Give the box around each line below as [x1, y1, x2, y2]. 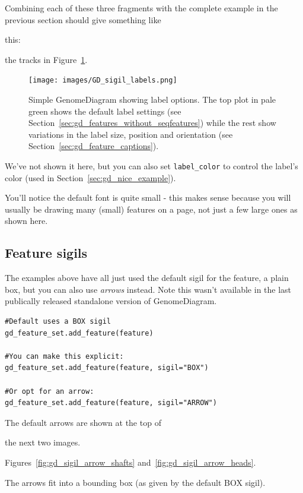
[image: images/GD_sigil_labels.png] [28, 76, 177, 85]
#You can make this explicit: [5, 352, 124, 361]
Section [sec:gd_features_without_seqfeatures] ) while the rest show [28, 116, 276, 129]
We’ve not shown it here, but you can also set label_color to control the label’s [5, 160, 298, 172]
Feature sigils [5, 244, 88, 262]
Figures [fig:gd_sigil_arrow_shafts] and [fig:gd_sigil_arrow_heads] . [5, 456, 256, 468]
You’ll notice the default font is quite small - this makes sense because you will [5, 191, 291, 204]
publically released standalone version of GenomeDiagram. [5, 295, 217, 307]
